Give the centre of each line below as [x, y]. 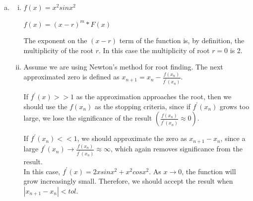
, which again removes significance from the [177, 149]
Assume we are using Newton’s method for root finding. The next [123, 67]
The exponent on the [55, 40]
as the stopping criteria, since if [143, 106]
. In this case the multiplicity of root [154, 50]
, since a [233, 138]
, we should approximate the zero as [132, 138]
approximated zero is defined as [71, 77]
